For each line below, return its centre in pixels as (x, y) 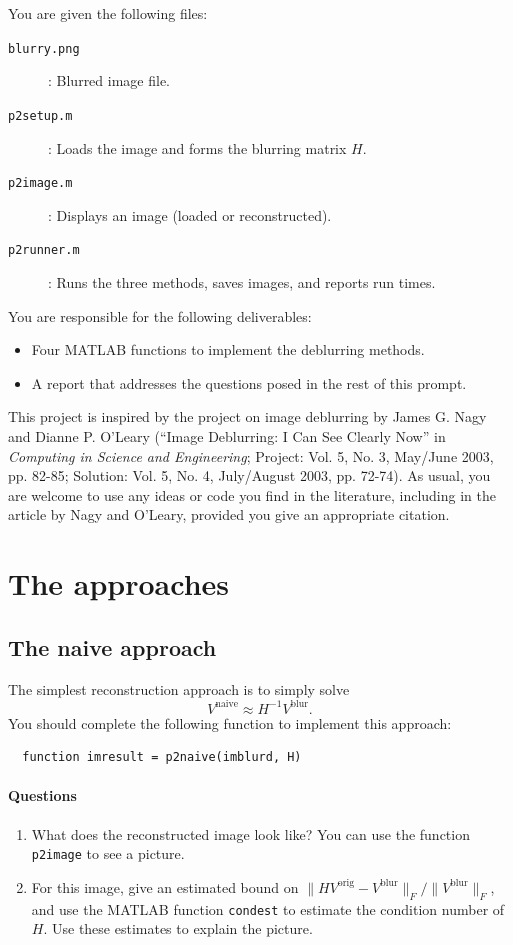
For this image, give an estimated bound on (165, 886)
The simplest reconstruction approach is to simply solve (179, 688)
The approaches (119, 583)
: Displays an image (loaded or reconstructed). (190, 214)
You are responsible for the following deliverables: (160, 315)
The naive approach (112, 646)
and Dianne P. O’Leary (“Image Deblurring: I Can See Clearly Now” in (227, 435)
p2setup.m (40, 115)
